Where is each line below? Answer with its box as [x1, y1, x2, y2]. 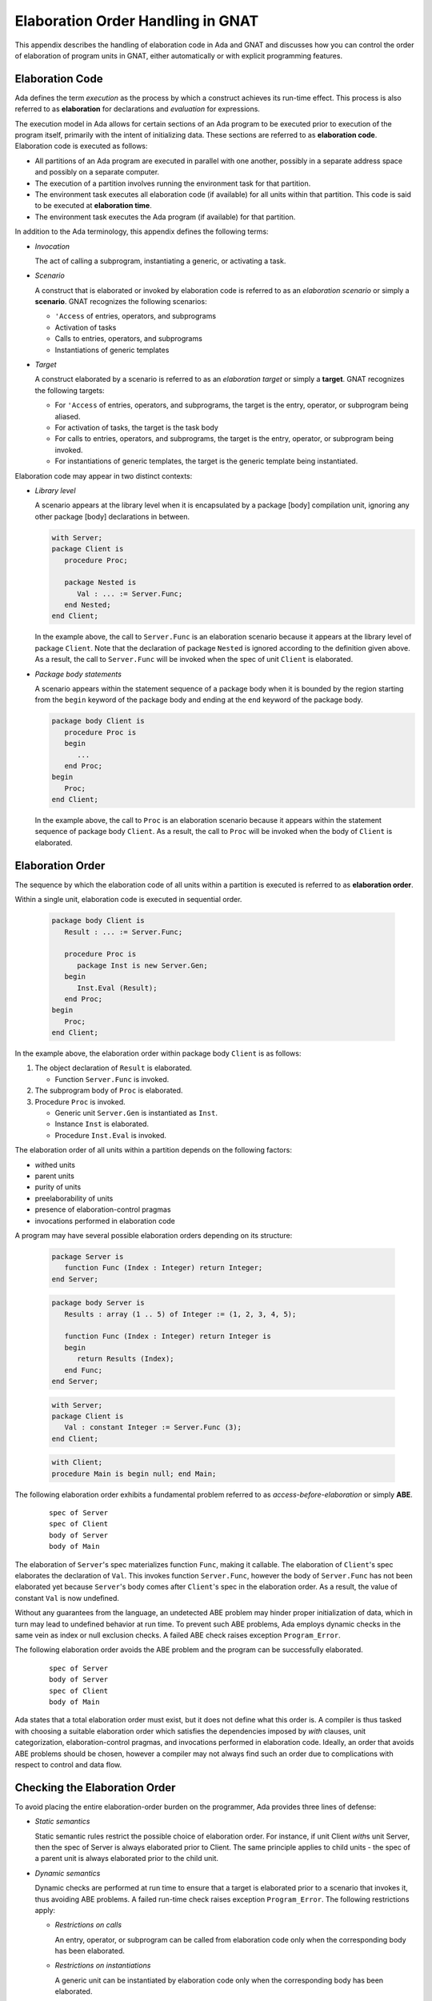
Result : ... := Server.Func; [64, 927, 183, 936]
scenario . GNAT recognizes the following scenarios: [34, 297, 207, 307]
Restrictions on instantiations [54, 1961, 151, 1971]
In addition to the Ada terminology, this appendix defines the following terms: [14, 227, 269, 236]
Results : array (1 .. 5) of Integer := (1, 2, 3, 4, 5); [64, 1309, 297, 1318]
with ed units [34, 1160, 76, 1169]
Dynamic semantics [34, 1868, 101, 1878]
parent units [34, 1171, 75, 1181]
